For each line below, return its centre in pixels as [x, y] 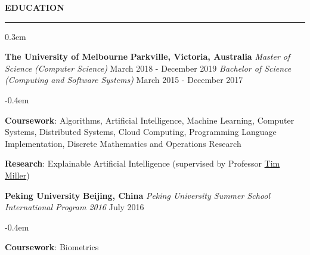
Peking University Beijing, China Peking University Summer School [138, 195]
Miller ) [17, 175]
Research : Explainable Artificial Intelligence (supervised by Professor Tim [142, 163]
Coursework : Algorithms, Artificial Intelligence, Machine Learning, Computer [150, 120]
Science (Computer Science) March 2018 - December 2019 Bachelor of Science [148, 68]
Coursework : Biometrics [52, 247]
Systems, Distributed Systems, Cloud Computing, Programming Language [141, 132]
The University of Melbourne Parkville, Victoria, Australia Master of [148, 56]
